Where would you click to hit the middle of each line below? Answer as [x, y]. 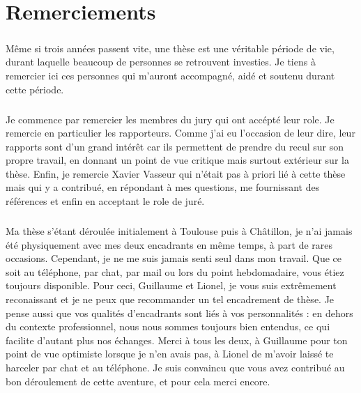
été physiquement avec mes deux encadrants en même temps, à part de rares [169, 244]
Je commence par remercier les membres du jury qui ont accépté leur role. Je [170, 119]
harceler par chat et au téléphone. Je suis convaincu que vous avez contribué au [175, 367]
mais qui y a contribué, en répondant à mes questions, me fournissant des [163, 187]
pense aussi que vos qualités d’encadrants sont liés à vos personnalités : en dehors [179, 313]
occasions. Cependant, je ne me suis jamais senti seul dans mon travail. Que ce [174, 258]
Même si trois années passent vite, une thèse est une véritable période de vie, [170, 48]
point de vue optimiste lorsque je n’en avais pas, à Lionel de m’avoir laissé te [170, 354]
